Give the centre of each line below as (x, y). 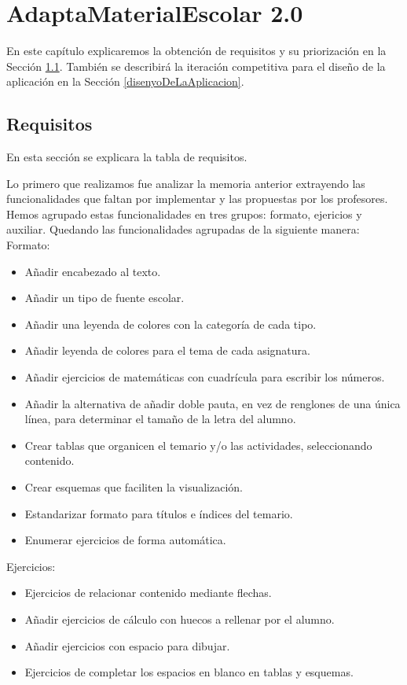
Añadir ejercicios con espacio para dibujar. (127, 645)
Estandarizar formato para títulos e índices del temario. (159, 513)
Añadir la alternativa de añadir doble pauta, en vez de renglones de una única (213, 403)
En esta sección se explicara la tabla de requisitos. (127, 157)
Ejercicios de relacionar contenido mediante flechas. (148, 593)
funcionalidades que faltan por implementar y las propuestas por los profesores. (197, 199)
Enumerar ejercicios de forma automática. (125, 540)
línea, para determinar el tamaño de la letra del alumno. (160, 419)
